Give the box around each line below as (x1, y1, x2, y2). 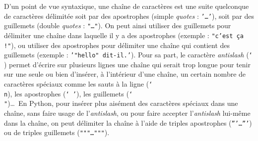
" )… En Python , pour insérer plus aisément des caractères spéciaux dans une (4, 98, 238, 108)
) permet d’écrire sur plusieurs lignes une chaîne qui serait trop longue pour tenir (4, 59, 251, 69)
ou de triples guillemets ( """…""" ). (4, 127, 110, 138)
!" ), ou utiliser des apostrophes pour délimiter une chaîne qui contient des (4, 40, 230, 50)
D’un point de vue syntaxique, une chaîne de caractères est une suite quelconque (4, 1, 249, 11)
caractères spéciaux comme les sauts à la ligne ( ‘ (4, 79, 153, 89)
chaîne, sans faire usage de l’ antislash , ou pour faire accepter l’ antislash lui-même (4, 108, 251, 118)
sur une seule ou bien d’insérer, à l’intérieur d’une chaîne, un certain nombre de (4, 69, 246, 79)
